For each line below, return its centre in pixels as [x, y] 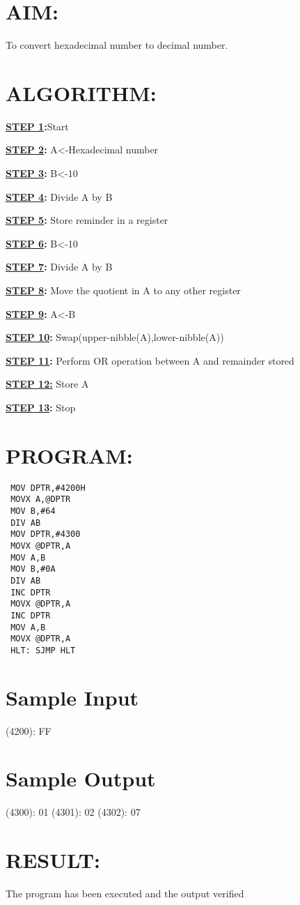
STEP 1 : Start [37, 126]
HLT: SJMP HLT [43, 650]
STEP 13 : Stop [41, 407]
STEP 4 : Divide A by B [59, 196]
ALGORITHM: [81, 92]
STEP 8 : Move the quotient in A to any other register [123, 290]
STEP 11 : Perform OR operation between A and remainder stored [150, 360]
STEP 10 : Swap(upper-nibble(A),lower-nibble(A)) [115, 337]
